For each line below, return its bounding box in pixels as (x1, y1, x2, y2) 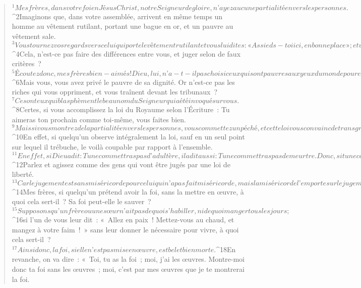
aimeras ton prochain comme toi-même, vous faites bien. (12, 114, 187, 124)
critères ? (12, 58, 41, 69)
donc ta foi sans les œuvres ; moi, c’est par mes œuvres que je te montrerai (12, 264, 245, 274)
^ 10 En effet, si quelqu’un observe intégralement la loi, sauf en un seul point (12, 131, 245, 142)
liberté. (12, 169, 34, 179)
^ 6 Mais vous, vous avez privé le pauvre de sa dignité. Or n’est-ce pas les (12, 76, 235, 87)
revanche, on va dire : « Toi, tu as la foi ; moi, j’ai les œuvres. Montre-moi (12, 254, 245, 264)
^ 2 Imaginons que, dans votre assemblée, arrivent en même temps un (12, 11, 223, 21)
